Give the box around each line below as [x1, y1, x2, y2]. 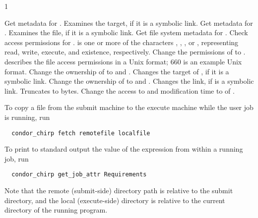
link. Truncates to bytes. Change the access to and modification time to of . [4, 85, 235, 96]
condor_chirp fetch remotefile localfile [11, 129, 150, 137]
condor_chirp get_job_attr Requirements [11, 171, 147, 178]
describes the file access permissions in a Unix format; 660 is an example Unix [4, 56, 242, 66]
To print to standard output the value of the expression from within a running [4, 144, 243, 154]
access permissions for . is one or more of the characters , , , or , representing [4, 37, 239, 47]
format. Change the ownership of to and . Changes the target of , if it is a [4, 66, 229, 76]
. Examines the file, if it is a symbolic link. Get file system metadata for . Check [4, 27, 248, 38]
